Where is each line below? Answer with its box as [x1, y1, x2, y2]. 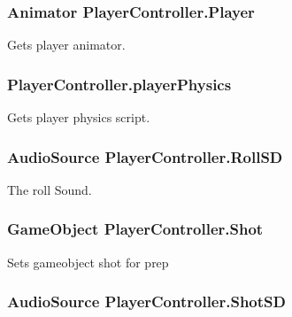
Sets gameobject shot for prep [7, 252, 169, 271]
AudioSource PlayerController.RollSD [7, 145, 283, 167]
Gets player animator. [7, 35, 126, 54]
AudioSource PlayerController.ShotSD [7, 290, 286, 313]
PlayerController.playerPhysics [7, 73, 232, 95]
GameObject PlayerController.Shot [7, 218, 264, 240]
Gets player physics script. [7, 108, 150, 127]
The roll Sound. [7, 180, 92, 198]
